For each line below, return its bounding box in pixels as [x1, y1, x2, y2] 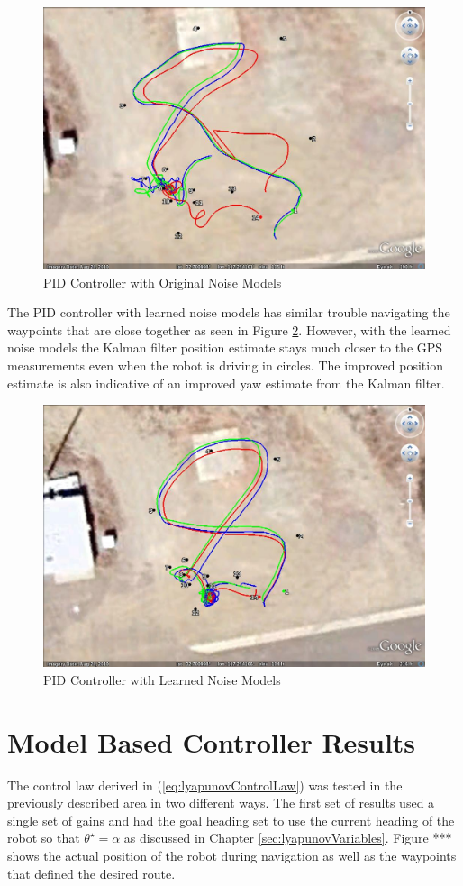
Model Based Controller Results [7, 723, 416, 760]
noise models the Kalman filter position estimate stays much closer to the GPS [7, 338, 443, 357]
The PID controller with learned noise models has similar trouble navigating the [7, 303, 450, 322]
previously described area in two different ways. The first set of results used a [7, 793, 435, 812]
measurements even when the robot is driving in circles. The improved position [7, 356, 443, 375]
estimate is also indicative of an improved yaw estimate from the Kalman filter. [7, 373, 445, 392]
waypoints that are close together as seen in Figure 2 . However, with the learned [7, 320, 451, 339]
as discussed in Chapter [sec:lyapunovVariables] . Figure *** [123, 828, 452, 847]
